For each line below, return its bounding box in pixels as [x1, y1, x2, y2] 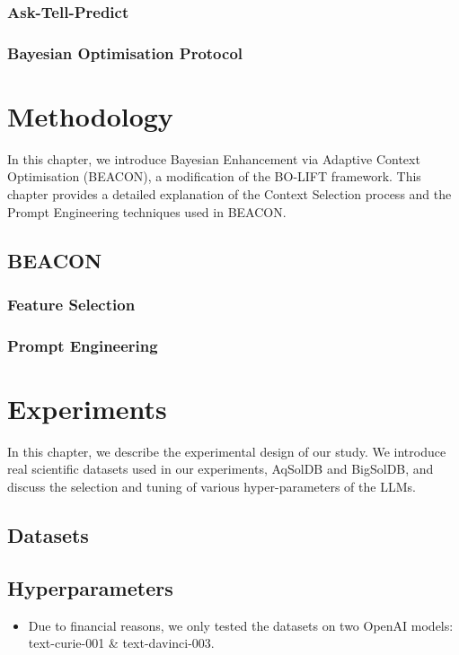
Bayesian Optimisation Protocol [7, 41, 243, 64]
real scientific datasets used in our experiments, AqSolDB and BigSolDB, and [7, 459, 434, 478]
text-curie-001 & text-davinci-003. [28, 633, 215, 652]
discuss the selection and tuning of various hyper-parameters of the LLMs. [7, 476, 416, 495]
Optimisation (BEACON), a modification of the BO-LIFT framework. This [7, 167, 421, 186]
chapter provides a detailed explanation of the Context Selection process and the [7, 185, 452, 203]
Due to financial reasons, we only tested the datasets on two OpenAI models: [28, 616, 454, 634]
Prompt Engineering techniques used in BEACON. [7, 202, 287, 221]
